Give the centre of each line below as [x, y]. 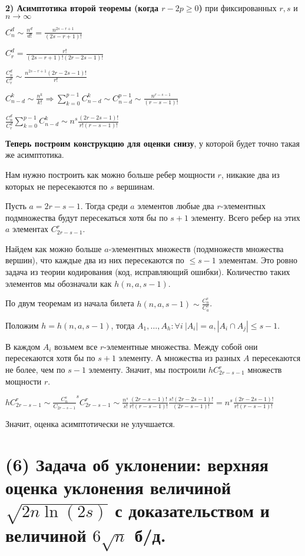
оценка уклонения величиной [118, 487]
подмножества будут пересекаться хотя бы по [87, 217]
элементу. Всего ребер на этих [246, 217]
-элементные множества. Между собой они [181, 346]
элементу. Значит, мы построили [147, 369]
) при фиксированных [238, 8]
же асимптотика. [35, 155]
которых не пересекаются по [57, 186]
